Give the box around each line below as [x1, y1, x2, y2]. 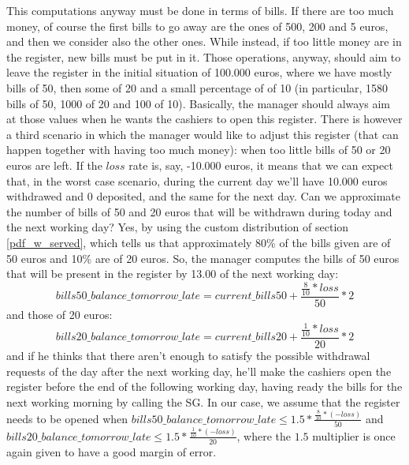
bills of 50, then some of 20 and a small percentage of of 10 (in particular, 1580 [6, 79, 389, 96]
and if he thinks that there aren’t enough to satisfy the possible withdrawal [6, 347, 370, 364]
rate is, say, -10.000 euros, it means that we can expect [128, 156, 393, 173]
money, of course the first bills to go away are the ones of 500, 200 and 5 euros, [6, 17, 389, 34]
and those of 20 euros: [6, 306, 113, 323]
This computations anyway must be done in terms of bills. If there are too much [6, 2, 394, 18]
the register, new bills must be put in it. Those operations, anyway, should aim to [6, 48, 401, 65]
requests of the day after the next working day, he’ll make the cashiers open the [6, 362, 392, 379]
